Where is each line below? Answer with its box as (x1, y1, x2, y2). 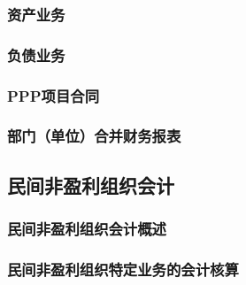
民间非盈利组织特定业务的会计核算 (7, 258, 239, 280)
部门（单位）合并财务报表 (7, 125, 181, 147)
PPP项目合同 (7, 84, 100, 106)
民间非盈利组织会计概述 (7, 218, 166, 240)
